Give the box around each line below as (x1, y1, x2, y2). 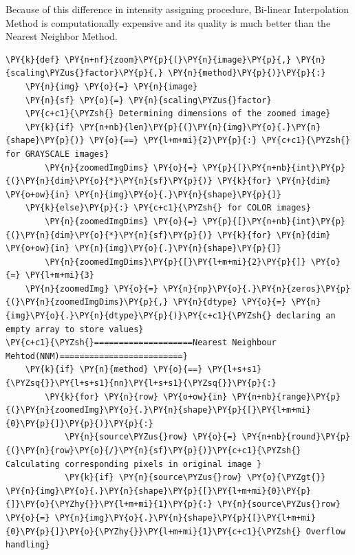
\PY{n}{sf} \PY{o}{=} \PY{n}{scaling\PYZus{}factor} (25, 95, 272, 105)
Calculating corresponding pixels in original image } (6, 459, 262, 469)
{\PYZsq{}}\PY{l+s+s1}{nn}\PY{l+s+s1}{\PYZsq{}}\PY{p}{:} (6, 378, 277, 389)
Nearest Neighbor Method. (6, 29, 118, 43)
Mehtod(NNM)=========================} (6, 351, 188, 361)
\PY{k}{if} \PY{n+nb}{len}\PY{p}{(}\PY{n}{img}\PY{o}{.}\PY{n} (25, 122, 321, 132)
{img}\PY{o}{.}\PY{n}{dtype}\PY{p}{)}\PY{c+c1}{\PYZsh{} (6, 311, 272, 321)
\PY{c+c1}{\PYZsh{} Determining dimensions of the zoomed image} (25, 109, 331, 119)
